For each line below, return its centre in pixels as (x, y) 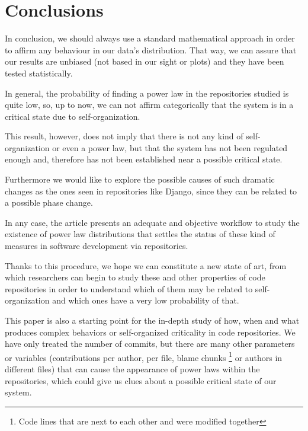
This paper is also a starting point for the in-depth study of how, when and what (152, 320)
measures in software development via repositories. (97, 246)
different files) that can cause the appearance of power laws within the (132, 369)
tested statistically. (39, 73)
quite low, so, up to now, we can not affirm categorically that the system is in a (149, 105)
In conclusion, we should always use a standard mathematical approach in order (150, 38)
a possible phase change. (49, 202)
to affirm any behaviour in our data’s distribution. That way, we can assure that (151, 50)
